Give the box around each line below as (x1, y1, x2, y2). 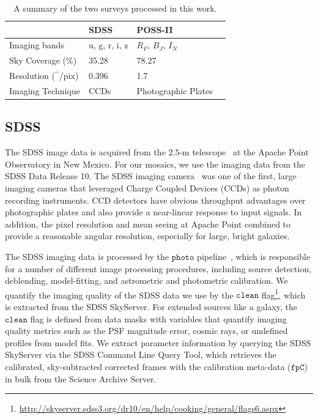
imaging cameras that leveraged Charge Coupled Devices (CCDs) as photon (5, 182, 289, 195)
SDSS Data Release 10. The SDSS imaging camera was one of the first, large (5, 169, 297, 182)
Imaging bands (9, 39, 64, 51)
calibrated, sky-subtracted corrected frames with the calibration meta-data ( (5, 360, 291, 373)
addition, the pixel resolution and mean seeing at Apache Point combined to (5, 217, 291, 230)
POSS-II (136, 23, 173, 35)
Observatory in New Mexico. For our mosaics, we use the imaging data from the (5, 157, 306, 170)
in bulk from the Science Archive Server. (5, 372, 157, 385)
